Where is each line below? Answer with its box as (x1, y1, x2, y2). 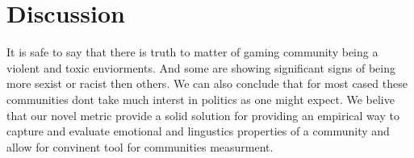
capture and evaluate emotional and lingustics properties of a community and (6, 123, 390, 139)
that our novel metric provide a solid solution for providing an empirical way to (6, 106, 399, 123)
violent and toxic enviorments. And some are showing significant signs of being (6, 59, 395, 76)
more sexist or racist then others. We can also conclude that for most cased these (6, 75, 408, 92)
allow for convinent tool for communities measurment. (6, 138, 274, 155)
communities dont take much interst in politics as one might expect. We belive (6, 90, 395, 107)
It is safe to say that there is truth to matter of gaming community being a (6, 44, 378, 60)
